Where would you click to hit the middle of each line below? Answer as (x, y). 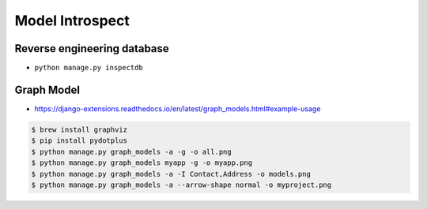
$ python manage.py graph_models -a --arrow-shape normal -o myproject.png (181, 185)
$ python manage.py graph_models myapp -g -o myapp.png (142, 163)
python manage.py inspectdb (89, 68)
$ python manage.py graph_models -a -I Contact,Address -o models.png (171, 174)
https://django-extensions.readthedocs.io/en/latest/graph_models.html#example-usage (178, 108)
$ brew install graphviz (79, 129)
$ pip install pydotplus (79, 141)
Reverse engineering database (92, 49)
